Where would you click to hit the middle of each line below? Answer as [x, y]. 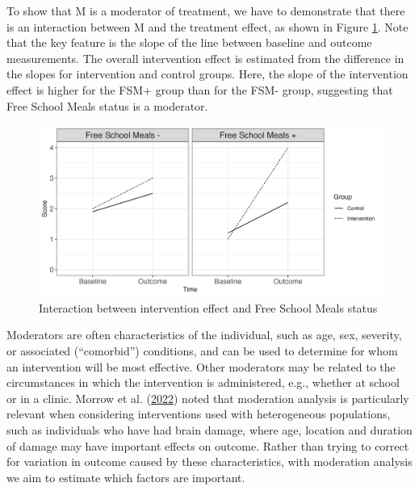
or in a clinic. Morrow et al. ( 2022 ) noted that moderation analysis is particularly [208, 398]
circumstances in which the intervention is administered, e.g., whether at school [203, 382]
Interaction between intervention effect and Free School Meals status [208, 307]
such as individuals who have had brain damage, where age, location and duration [209, 429]
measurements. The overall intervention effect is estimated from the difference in [205, 58]
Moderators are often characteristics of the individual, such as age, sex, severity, [204, 335]
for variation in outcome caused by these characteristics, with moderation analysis [209, 462]
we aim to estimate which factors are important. [126, 477]
